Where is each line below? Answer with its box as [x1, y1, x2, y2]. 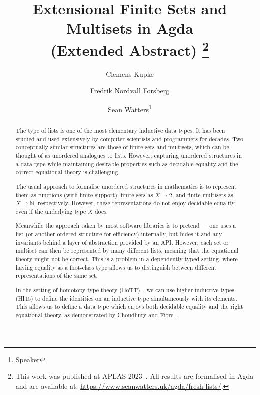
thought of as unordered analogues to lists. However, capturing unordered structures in [15, 151, 242, 160]
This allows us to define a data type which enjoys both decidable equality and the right [15, 302, 243, 311]
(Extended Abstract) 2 [50, 37, 209, 60]
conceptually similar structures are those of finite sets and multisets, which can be [15, 143, 229, 151]
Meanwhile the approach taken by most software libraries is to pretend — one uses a [15, 221, 236, 230]
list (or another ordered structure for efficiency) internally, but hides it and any [15, 230, 222, 238]
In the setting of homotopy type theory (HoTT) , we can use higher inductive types [15, 285, 235, 294]
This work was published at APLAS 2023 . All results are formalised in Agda [15, 371, 254, 381]
